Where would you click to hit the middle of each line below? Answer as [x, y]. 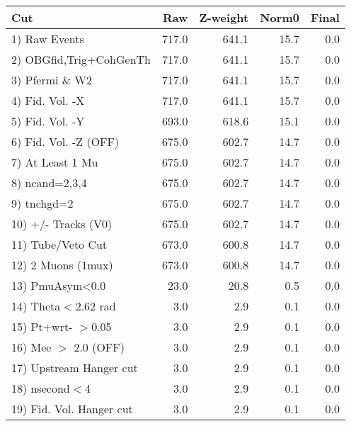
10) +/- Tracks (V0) [62, 224]
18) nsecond [41, 388]
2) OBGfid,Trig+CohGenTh [81, 59]
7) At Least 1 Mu [55, 162]
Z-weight [224, 17]
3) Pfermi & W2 [52, 80]
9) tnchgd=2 [42, 203]
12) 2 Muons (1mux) [62, 265]
